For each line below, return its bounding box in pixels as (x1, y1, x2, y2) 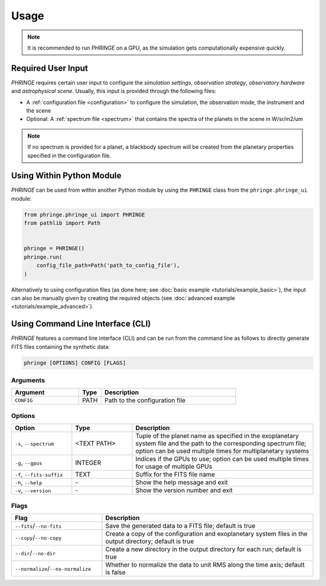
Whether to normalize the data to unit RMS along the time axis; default (105, 560, 305, 568)
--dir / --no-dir (14, 549, 56, 557)
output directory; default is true (105, 537, 194, 545)
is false (105, 568, 126, 576)
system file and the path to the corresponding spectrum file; (135, 439, 307, 448)
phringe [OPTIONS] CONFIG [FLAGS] (24, 359, 126, 366)
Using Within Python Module (11, 171, 122, 181)
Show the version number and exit (135, 486, 233, 495)
